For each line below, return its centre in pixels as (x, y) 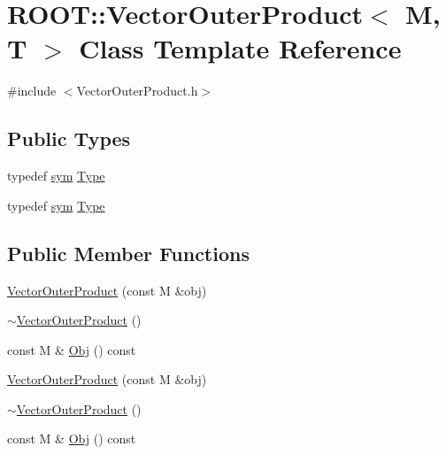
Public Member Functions (128, 253)
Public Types (69, 139)
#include (32, 91)
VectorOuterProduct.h (137, 91)
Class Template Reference (240, 48)
